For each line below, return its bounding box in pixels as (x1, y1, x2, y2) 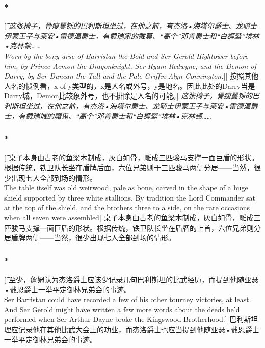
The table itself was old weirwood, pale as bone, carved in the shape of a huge (4, 182, 248, 193)
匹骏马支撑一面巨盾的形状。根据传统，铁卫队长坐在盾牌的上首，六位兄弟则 (4, 222, 254, 233)
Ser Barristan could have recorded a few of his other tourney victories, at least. (4, 294, 251, 305)
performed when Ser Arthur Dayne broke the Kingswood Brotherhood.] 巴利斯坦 (4, 314, 258, 325)
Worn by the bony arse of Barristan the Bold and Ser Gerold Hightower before (4, 51, 248, 61)
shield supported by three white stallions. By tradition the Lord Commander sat (4, 192, 255, 203)
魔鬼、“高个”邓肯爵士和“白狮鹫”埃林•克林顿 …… (54, 110, 211, 121)
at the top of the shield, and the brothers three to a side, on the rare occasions (4, 202, 250, 213)
